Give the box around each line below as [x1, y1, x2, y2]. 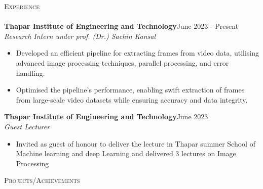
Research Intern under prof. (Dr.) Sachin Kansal [4, 30, 156, 41]
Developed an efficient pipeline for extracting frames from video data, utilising [16, 48, 259, 58]
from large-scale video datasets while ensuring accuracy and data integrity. [16, 94, 248, 105]
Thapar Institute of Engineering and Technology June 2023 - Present [4, 21, 239, 31]
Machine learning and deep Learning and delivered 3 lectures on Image [16, 148, 236, 159]
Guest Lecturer [4, 121, 50, 131]
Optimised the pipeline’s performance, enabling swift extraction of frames [16, 84, 245, 95]
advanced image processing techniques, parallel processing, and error [16, 57, 229, 68]
